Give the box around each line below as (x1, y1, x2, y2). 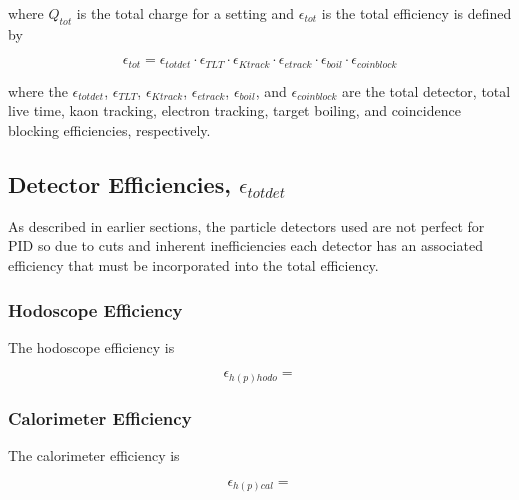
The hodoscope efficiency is (8, 336, 175, 357)
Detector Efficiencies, (8, 169, 231, 200)
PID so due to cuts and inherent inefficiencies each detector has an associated (8, 235, 483, 256)
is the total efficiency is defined (321, 3, 512, 23)
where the (8, 80, 68, 101)
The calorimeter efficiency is (8, 445, 180, 466)
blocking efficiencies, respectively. (8, 120, 211, 141)
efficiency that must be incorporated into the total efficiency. (8, 255, 379, 276)
